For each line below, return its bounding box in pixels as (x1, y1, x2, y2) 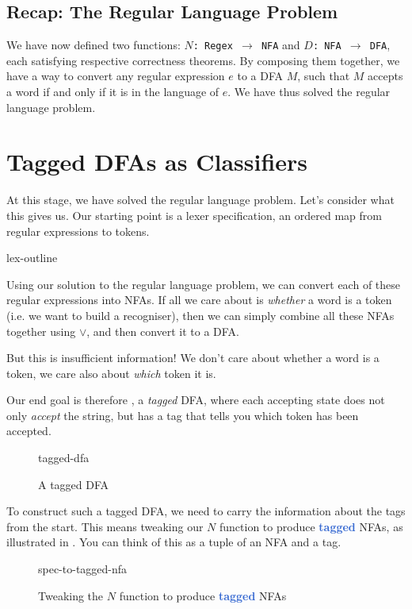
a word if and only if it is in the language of (6, 83, 219, 100)
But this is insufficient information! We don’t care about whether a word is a (6, 349, 380, 366)
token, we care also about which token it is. (6, 364, 216, 381)
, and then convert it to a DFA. (86, 322, 239, 339)
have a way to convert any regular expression (6, 67, 225, 84)
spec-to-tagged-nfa (38, 561, 128, 577)
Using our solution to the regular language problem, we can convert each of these (6, 276, 401, 292)
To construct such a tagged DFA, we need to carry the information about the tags (6, 503, 406, 519)
